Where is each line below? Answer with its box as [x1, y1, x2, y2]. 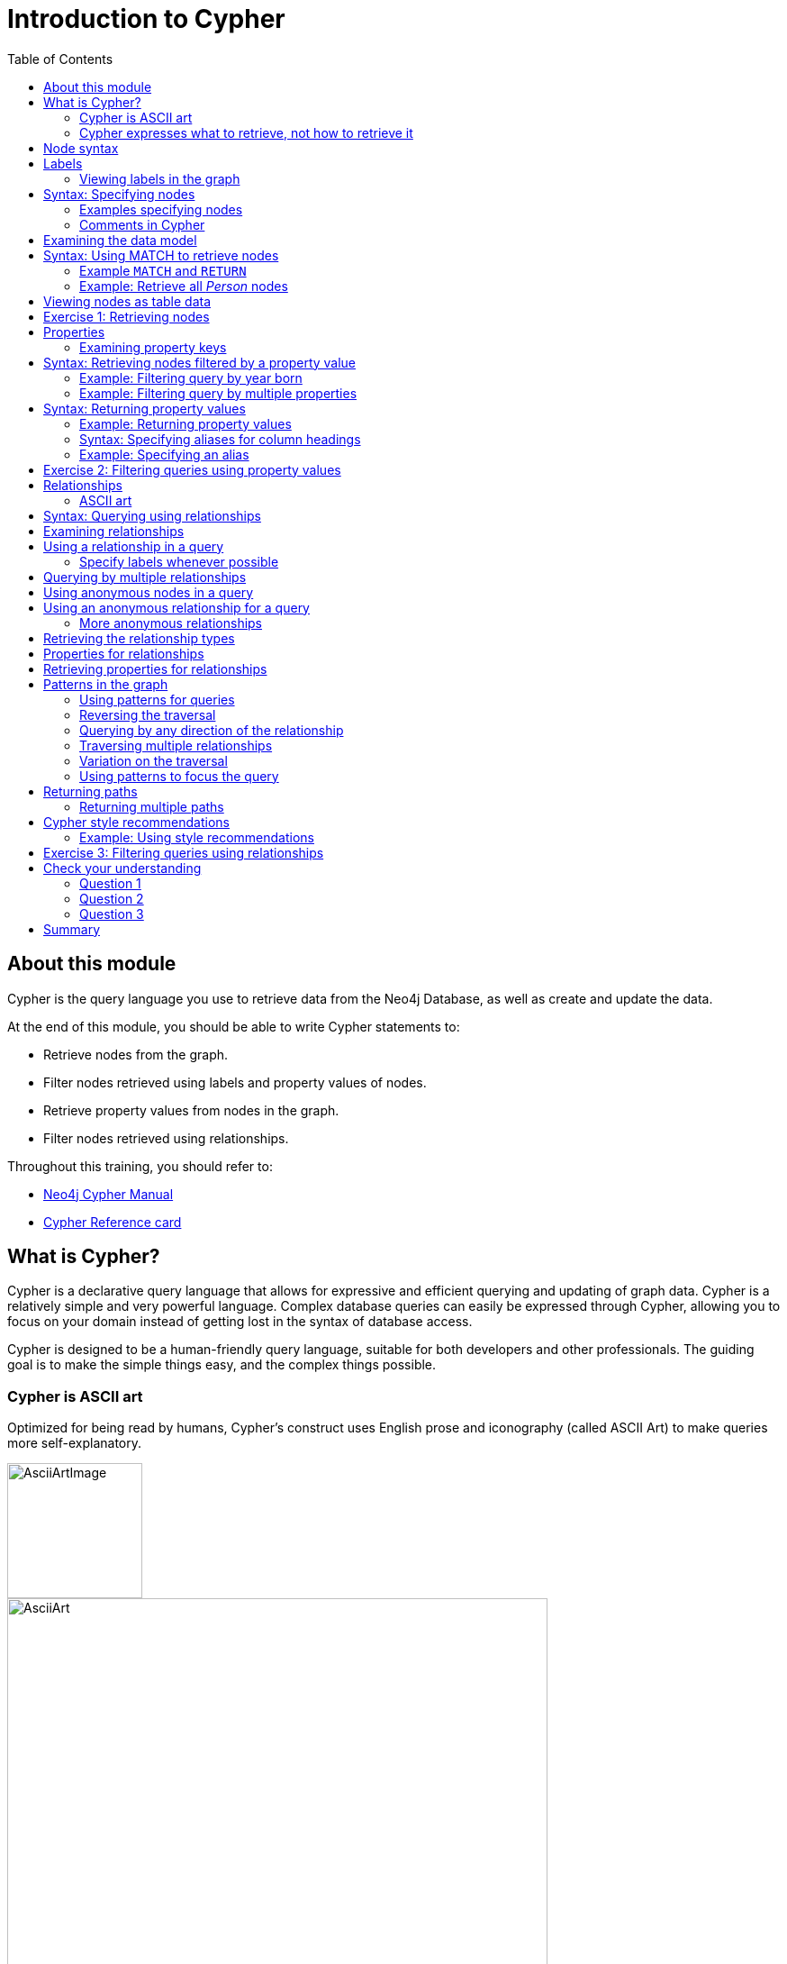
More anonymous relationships [79, 614, 263, 631]
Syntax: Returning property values [43, 400, 246, 416]
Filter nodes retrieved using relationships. [43, 1130, 289, 1146]
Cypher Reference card [43, 1214, 182, 1230]
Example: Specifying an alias [79, 446, 249, 462]
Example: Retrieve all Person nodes [79, 277, 288, 294]
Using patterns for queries [79, 691, 235, 707]
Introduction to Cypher [7, 4, 285, 34]
